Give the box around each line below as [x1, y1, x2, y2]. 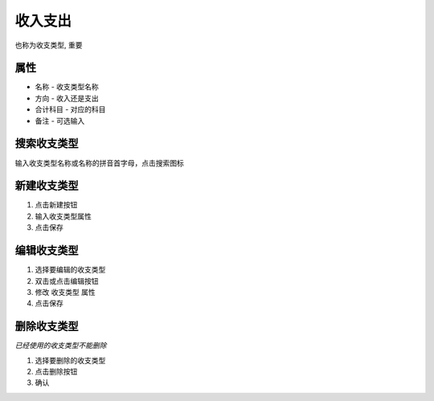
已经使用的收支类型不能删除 [14, 341, 107, 350]
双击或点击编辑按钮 [35, 276, 99, 285]
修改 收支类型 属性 [35, 287, 96, 297]
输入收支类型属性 [35, 211, 92, 221]
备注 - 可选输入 [35, 116, 85, 125]
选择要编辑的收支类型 [35, 265, 106, 275]
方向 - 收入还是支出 [35, 93, 100, 103]
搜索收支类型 [14, 137, 79, 150]
